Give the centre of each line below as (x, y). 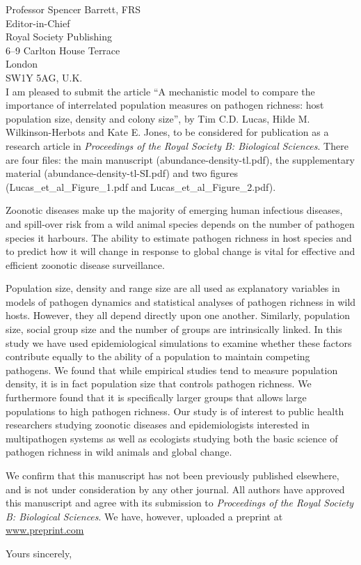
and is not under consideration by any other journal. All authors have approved (175, 489)
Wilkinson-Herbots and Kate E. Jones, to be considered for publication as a (167, 132)
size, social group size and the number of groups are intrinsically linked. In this (174, 329)
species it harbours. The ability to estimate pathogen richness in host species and (179, 237)
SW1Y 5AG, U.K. (44, 77)
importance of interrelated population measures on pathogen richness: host (165, 105)
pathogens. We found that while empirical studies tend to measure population (172, 370)
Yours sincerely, (39, 553)
